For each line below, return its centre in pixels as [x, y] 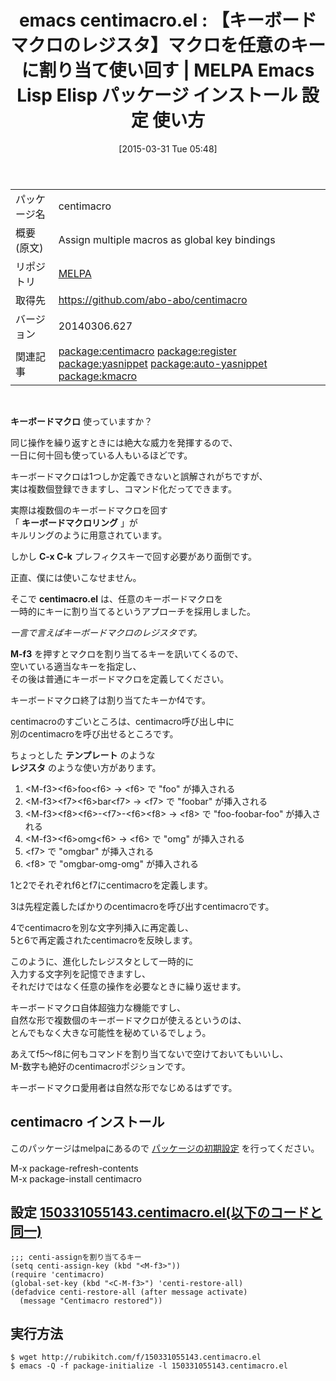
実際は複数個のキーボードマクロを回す [89, 510]
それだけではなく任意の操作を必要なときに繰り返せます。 [128, 986]
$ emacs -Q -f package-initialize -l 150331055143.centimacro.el [149, 1366]
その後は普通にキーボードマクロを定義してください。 [120, 678]
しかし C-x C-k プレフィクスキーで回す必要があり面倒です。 [133, 556]
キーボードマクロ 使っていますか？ [81, 421]
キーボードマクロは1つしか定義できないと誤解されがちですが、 [139, 476]
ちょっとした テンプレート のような [83, 755]
